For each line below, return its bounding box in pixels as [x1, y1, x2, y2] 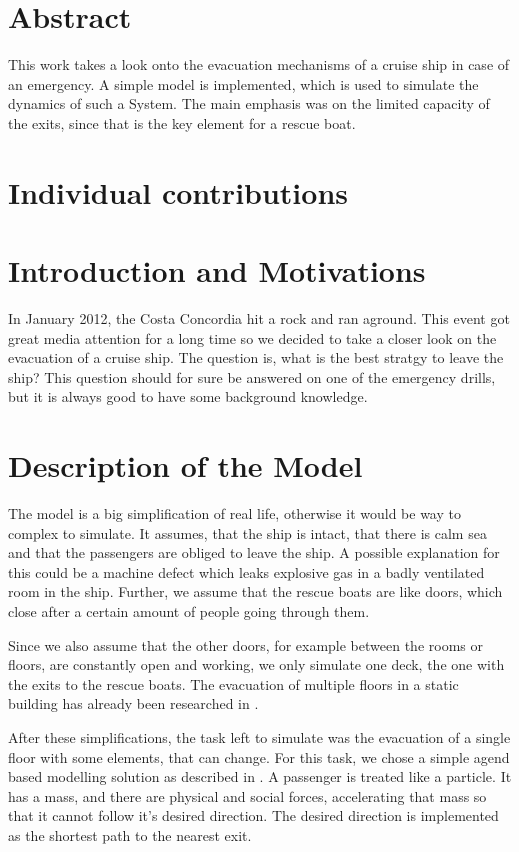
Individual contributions [8, 171, 349, 212]
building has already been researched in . [8, 693, 259, 714]
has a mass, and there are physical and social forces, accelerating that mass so [8, 785, 487, 806]
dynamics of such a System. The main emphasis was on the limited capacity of [8, 93, 490, 114]
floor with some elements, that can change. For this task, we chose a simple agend [8, 746, 510, 767]
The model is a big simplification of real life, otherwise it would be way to [8, 503, 461, 524]
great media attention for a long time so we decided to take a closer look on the [8, 327, 497, 348]
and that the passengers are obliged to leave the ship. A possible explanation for [8, 542, 500, 563]
